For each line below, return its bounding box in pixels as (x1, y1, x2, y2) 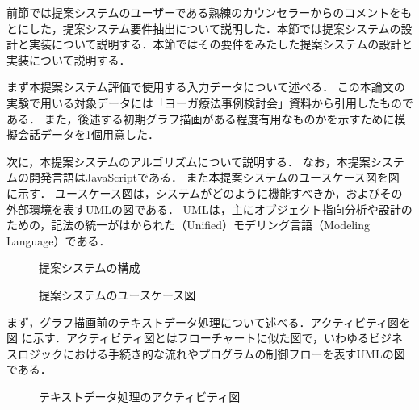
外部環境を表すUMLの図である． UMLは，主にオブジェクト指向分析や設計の (6, 200, 413, 217)
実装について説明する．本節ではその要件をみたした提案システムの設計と (28, 36, 413, 52)
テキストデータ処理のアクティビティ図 (39, 387, 241, 404)
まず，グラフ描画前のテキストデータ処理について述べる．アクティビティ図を (6, 313, 411, 330)
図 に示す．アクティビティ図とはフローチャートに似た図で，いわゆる (6, 329, 370, 346)
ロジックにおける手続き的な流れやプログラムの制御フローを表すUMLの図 (17, 345, 405, 362)
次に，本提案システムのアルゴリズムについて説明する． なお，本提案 (6, 153, 371, 169)
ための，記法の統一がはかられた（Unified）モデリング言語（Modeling (6, 216, 370, 233)
